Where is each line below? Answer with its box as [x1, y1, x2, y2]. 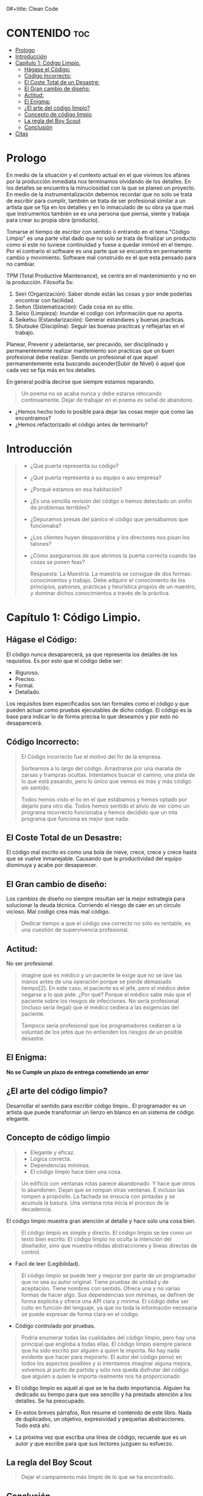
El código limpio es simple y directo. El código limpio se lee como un [21, 1229, 192, 1236]
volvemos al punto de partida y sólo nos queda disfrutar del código [21, 1366, 189, 1373]
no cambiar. [6, 260, 36, 267]
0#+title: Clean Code [6, 5, 59, 12]
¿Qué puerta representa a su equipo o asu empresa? [30, 474, 162, 481]
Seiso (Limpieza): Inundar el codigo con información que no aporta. [15, 309, 184, 317]
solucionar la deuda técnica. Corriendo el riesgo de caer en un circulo [6, 902, 181, 909]
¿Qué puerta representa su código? [30, 462, 119, 469]
